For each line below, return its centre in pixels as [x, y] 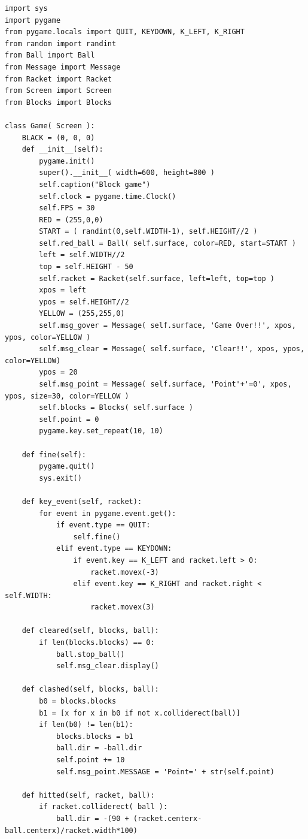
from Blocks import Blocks [58, 102]
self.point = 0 [69, 419]
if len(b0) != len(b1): [86, 725]
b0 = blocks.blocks [78, 701]
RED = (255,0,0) [71, 220]
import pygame [33, 20]
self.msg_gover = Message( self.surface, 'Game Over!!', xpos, [167, 326]
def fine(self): [54, 455]
